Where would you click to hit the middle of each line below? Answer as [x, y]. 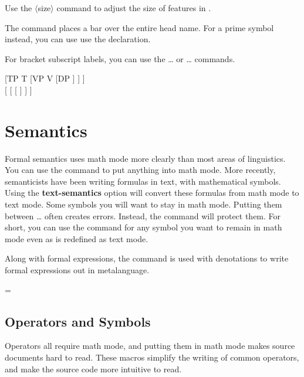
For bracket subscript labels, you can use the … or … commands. [120, 58]
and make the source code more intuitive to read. [93, 368]
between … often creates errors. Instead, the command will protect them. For [143, 215]
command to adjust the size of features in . [134, 8]
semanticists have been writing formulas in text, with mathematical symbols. [143, 181]
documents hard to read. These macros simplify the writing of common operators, [152, 357]
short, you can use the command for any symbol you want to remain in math [143, 227]
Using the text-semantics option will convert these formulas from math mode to [152, 193]
